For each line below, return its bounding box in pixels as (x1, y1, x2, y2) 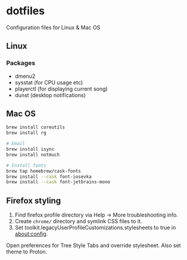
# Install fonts (6, 162, 46, 168)
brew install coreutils (6, 124, 66, 130)
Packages (6, 59, 36, 67)
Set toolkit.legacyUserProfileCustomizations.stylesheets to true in (14, 224, 176, 231)
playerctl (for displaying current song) (14, 85, 108, 92)
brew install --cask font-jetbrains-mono (6, 179, 111, 185)
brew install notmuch (6, 152, 60, 158)
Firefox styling (6, 195, 61, 206)
